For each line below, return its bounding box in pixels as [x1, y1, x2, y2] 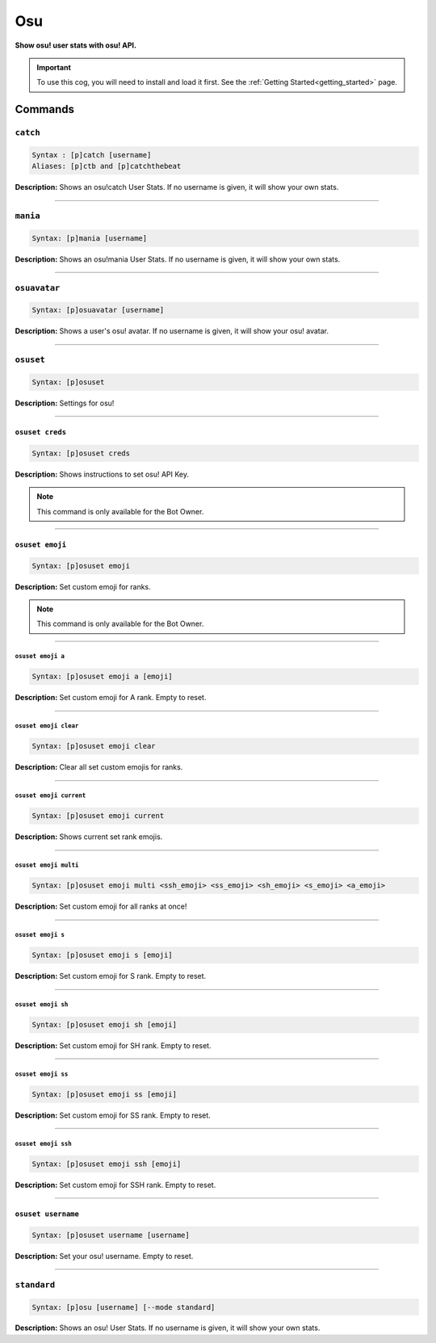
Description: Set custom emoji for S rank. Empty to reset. [15, 972, 207, 981]
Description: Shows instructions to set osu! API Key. [15, 469, 190, 479]
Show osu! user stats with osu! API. [15, 40, 137, 50]
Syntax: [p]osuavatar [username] [31, 305, 165, 315]
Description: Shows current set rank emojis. [15, 832, 163, 841]
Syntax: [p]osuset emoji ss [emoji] [31, 1090, 178, 1099]
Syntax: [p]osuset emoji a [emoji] [31, 672, 173, 682]
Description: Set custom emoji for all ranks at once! [15, 901, 187, 912]
